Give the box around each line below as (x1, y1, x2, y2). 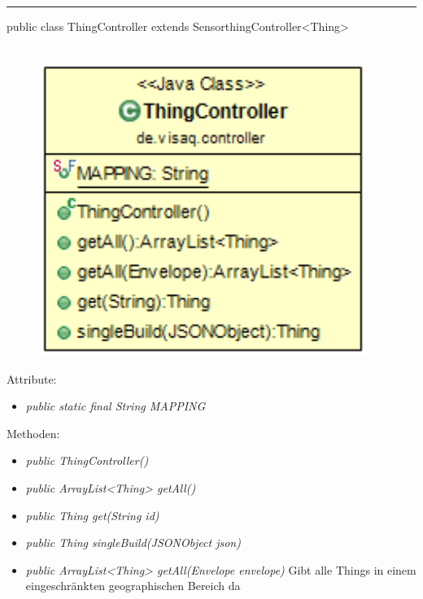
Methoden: (7, 424, 60, 441)
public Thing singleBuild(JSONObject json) (25, 534, 241, 551)
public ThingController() (25, 452, 149, 469)
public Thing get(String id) (25, 506, 159, 523)
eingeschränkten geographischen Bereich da (25, 577, 241, 594)
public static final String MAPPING (25, 397, 206, 415)
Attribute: (7, 370, 57, 387)
